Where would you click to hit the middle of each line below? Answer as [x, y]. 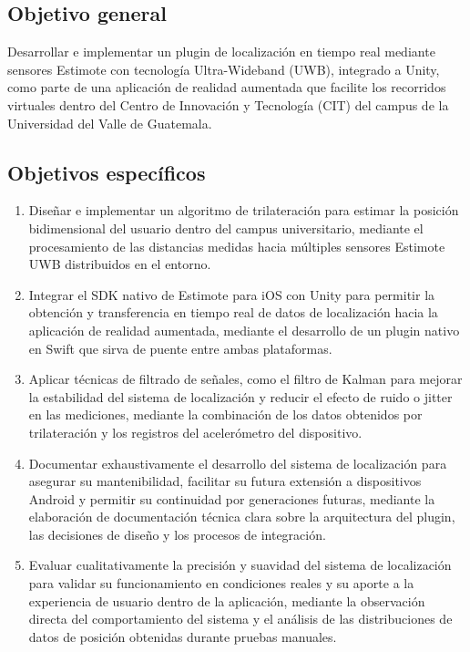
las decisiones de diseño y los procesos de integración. [177, 534]
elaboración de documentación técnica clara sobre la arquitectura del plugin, [242, 517]
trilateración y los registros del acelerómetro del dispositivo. [195, 432]
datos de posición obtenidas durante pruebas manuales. [183, 636]
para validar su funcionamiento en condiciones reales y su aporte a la [221, 583]
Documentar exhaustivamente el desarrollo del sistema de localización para [238, 463]
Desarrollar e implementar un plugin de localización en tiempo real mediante [221, 52]
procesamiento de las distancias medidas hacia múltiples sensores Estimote [237, 246]
